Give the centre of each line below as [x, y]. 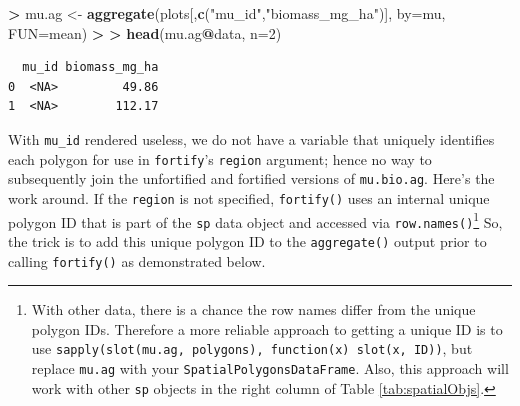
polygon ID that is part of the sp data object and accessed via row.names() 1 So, [255, 220]
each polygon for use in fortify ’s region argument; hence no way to [220, 158]
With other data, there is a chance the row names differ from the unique [253, 309]
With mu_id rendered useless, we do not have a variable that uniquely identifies [251, 138]
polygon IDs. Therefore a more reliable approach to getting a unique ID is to [267, 328]
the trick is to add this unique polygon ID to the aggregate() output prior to [247, 240]
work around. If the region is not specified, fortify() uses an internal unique [249, 197]
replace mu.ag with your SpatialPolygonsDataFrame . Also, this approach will [270, 368]
